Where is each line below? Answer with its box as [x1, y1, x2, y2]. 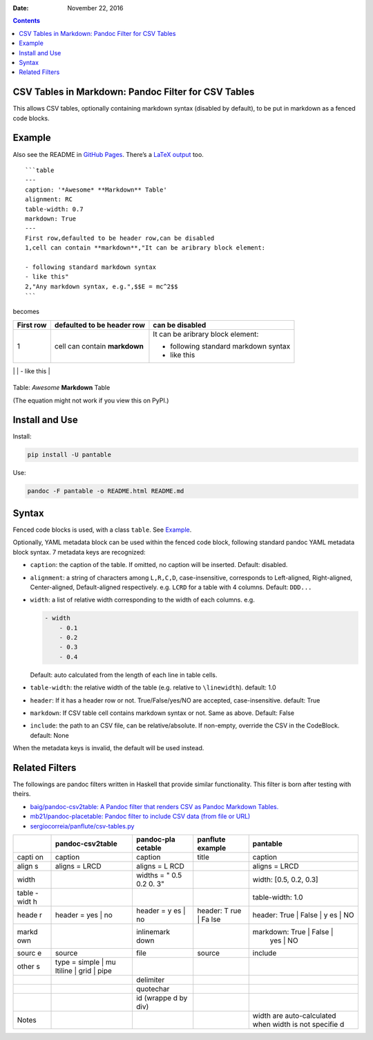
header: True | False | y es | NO [252, 910, 354, 920]
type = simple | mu [55, 958, 117, 967]
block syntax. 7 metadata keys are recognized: [12, 548, 146, 556]
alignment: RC [25, 196, 73, 203]
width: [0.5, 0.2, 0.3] [252, 875, 318, 884]
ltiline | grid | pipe [55, 966, 112, 976]
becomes [12, 308, 39, 316]
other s [17, 962, 41, 972]
